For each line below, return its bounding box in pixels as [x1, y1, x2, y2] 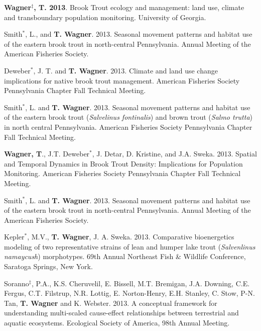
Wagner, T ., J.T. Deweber [4, 148, 90, 159]
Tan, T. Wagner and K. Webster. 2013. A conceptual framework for [4, 297, 217, 308]
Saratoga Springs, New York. [4, 261, 93, 272]
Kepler [4, 231, 25, 242]
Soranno [4, 278, 29, 288]
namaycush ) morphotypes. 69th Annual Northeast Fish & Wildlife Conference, [4, 251, 246, 262]
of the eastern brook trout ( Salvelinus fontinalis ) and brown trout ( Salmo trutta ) [4, 112, 253, 122]
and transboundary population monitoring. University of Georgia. [4, 12, 206, 22]
